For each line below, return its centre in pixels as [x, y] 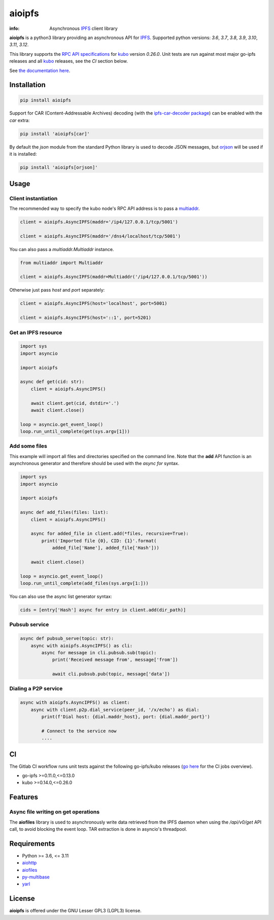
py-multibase [36, 877]
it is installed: [23, 154]
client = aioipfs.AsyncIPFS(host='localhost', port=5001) [94, 304]
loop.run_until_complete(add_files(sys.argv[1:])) [84, 583]
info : [14, 28]
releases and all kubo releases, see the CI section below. [68, 61]
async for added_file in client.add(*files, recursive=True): [110, 534]
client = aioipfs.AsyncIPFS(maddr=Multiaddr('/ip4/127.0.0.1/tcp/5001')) [114, 277]
